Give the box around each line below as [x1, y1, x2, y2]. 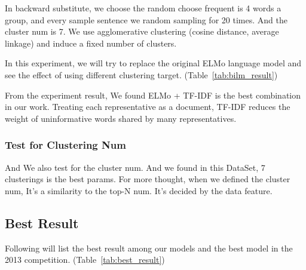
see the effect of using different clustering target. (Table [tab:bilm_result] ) [5, 68, 278, 81]
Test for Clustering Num [5, 137, 126, 152]
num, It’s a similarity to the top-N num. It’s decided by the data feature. [5, 184, 273, 197]
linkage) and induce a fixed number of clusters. [5, 36, 177, 49]
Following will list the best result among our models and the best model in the [5, 241, 293, 254]
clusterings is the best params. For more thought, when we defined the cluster [5, 173, 290, 185]
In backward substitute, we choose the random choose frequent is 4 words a [5, 2, 281, 14]
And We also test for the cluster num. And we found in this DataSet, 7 [5, 161, 265, 173]
